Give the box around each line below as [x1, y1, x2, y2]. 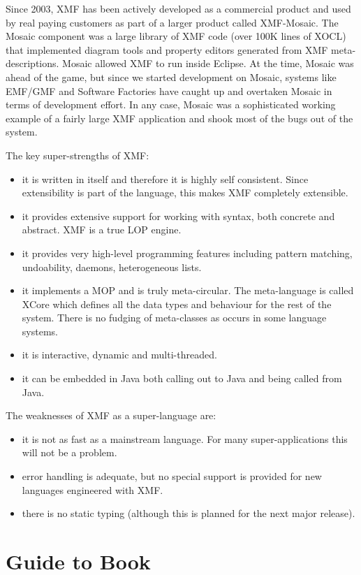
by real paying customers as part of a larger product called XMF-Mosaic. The [6, 15, 339, 29]
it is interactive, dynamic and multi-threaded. [22, 347, 217, 362]
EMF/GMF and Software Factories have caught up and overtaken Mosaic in [6, 83, 332, 98]
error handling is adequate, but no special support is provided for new [22, 469, 322, 483]
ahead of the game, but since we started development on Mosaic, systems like [6, 69, 337, 84]
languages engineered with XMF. [22, 482, 163, 497]
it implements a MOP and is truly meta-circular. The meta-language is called [22, 283, 354, 298]
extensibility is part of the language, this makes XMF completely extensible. [22, 185, 348, 200]
